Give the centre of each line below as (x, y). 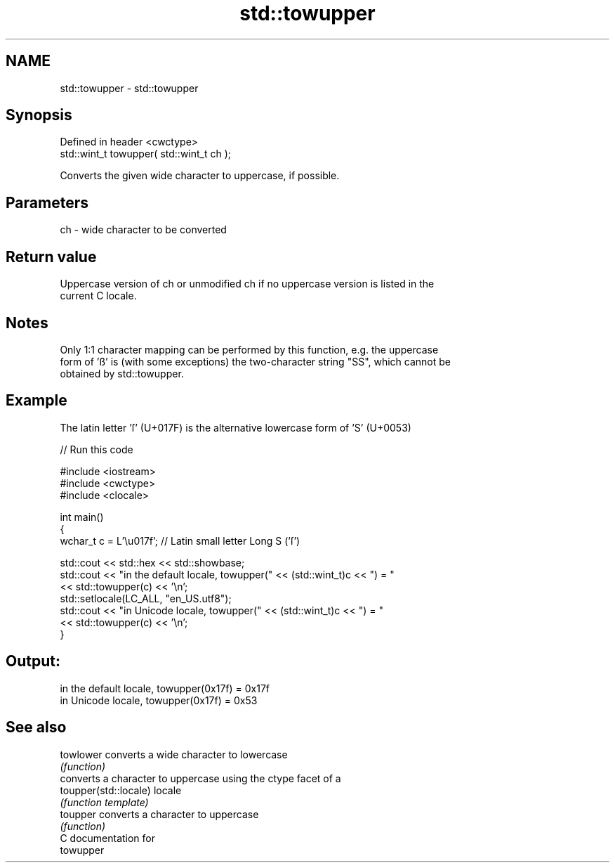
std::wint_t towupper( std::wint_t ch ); (146, 154)
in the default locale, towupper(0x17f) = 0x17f (165, 688)
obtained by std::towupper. (122, 373)
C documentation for (108, 838)
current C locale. (98, 296)
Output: (33, 661)
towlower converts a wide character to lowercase (174, 754)
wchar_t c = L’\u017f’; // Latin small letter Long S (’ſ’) (180, 540)
